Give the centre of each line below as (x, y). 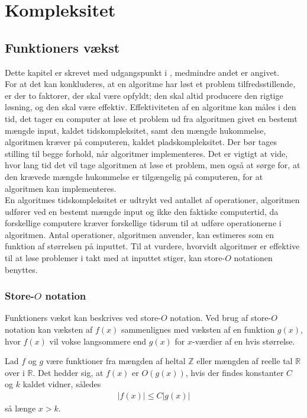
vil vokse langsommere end (98, 341)
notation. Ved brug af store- (221, 318)
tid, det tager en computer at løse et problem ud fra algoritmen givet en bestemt (151, 118)
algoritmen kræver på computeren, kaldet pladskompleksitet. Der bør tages (141, 142)
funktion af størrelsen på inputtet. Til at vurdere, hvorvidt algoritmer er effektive (152, 246)
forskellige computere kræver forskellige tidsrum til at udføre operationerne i (143, 223)
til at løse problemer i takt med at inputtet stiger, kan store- (115, 258)
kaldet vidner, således (62, 384)
